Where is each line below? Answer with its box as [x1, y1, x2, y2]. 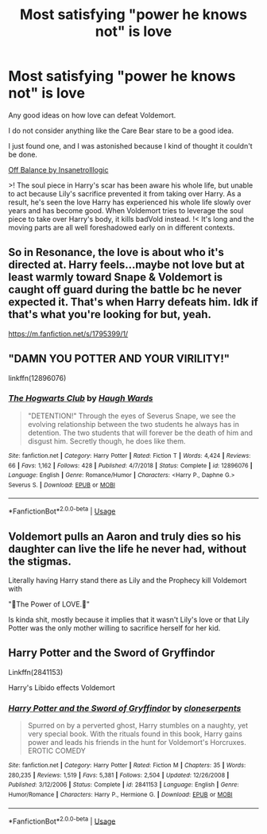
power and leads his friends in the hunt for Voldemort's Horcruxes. [27, 738, 246, 747]
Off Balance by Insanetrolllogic [8, 165, 109, 174]
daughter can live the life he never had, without [8, 542, 247, 556]
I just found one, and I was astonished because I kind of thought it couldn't [8, 141, 253, 150]
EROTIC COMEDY [27, 746, 86, 756]
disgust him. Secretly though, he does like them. [27, 436, 186, 446]
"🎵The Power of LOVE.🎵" [8, 599, 90, 609]
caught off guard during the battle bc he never [8, 283, 242, 297]
